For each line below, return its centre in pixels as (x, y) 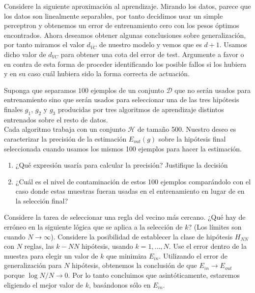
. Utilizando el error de (193, 255)
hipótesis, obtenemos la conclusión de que (134, 265)
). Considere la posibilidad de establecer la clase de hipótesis (142, 236)
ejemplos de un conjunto (127, 90)
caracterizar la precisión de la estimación (65, 138)
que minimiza (127, 255)
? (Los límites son (215, 227)
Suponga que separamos (40, 90)
